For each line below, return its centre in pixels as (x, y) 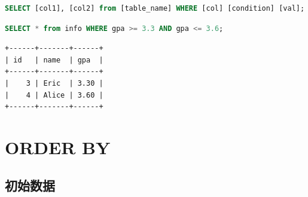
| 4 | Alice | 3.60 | (54, 95)
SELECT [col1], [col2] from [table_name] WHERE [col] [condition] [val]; (155, 8)
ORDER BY (58, 147)
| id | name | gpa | (54, 60)
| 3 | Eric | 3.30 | (54, 83)
